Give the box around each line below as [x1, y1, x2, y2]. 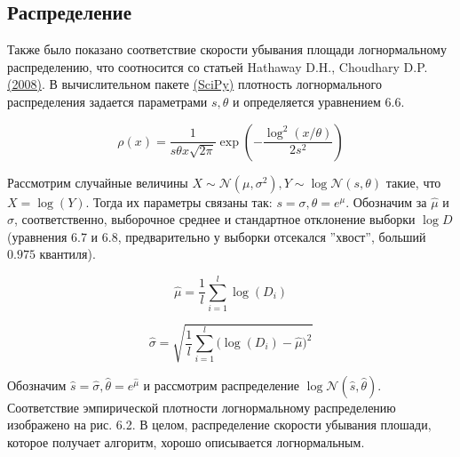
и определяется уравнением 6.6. [233, 92, 405, 110]
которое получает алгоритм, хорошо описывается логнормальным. [7, 432, 365, 451]
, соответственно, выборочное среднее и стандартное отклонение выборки [14, 210, 416, 228]
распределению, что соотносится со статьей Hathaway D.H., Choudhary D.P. [7, 57, 428, 76]
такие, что [385, 172, 441, 191]
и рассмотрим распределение [143, 375, 300, 394]
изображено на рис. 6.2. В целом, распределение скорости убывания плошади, [7, 415, 432, 434]
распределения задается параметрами [7, 92, 208, 110]
